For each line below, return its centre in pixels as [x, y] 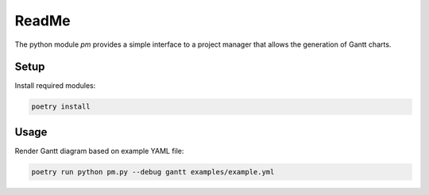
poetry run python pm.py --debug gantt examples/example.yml [153, 172]
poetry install [61, 107]
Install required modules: [55, 86]
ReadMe [43, 21]
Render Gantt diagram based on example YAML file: [99, 151]
